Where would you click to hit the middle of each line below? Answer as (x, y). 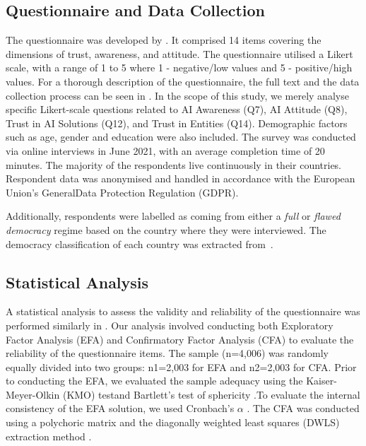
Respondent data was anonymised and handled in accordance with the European (181, 178)
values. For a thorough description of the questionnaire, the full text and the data (183, 81)
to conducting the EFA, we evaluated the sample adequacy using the (154, 381)
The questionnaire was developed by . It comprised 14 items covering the (164, 40)
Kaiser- (321, 381)
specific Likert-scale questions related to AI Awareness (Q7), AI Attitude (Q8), (177, 109)
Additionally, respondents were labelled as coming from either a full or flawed (173, 216)
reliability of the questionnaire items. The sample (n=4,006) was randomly (167, 353)
